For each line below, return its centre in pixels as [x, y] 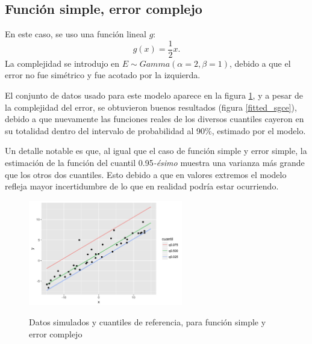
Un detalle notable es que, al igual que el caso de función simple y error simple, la [156, 151]
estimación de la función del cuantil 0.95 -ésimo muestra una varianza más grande [155, 163]
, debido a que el [260, 63]
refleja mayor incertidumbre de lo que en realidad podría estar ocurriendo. [142, 186]
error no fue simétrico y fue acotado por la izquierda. [103, 75]
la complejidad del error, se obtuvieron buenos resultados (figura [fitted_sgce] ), [151, 107]
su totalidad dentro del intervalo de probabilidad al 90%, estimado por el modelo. [155, 130]
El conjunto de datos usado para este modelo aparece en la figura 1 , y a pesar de [154, 95]
